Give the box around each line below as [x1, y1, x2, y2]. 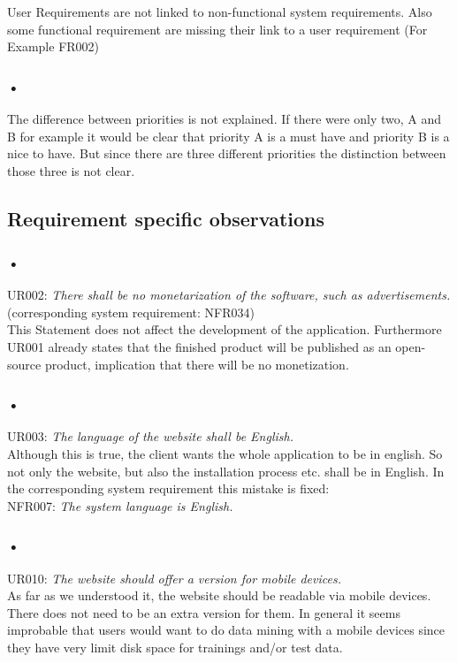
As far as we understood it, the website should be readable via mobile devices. [7, 586, 431, 605]
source [7, 354, 42, 373]
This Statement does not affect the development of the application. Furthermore [7, 320, 442, 339]
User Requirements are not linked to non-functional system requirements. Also [7, 2, 432, 20]
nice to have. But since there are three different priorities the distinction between [7, 144, 446, 163]
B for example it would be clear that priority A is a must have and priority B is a [7, 126, 450, 145]
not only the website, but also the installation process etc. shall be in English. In [7, 461, 445, 480]
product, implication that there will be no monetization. [44, 354, 349, 373]
